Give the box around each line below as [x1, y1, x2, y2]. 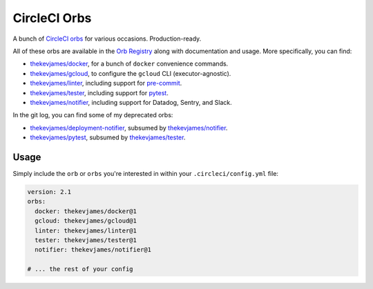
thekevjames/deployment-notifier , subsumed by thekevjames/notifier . [30, 123, 228, 132]
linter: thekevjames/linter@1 [35, 226, 137, 235]
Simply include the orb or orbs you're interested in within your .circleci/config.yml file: [12, 169, 279, 177]
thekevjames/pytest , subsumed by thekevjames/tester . [30, 133, 186, 141]
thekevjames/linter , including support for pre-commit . [30, 79, 182, 88]
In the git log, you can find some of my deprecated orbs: [12, 111, 173, 119]
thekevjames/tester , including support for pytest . [30, 88, 169, 97]
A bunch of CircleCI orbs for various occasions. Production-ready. [12, 34, 202, 43]
